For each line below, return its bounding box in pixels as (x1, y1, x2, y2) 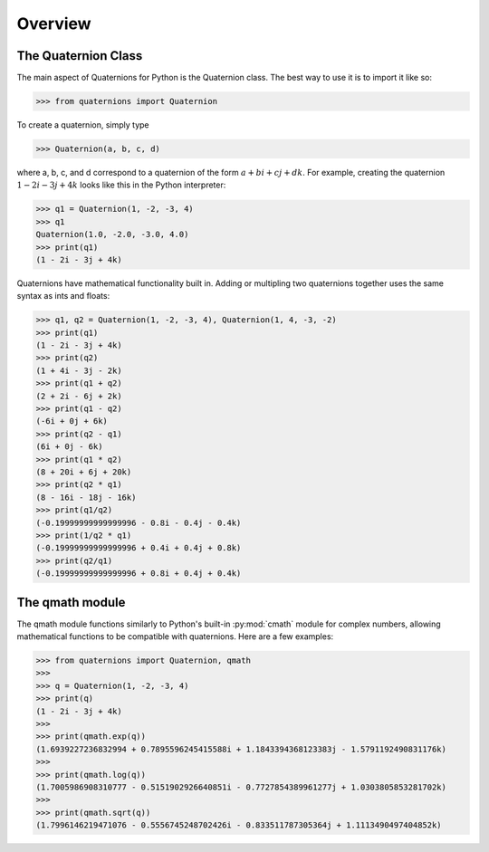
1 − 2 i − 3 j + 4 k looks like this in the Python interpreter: (16, 179, 226, 190)
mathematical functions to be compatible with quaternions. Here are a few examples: (16, 631, 334, 642)
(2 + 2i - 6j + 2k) (35, 390, 122, 401)
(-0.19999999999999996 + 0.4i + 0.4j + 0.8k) (35, 543, 242, 553)
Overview (16, 14, 91, 34)
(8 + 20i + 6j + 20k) (35, 466, 132, 477)
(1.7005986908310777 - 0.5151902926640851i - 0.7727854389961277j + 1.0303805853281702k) (35, 781, 447, 792)
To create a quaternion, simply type (16, 120, 149, 130)
